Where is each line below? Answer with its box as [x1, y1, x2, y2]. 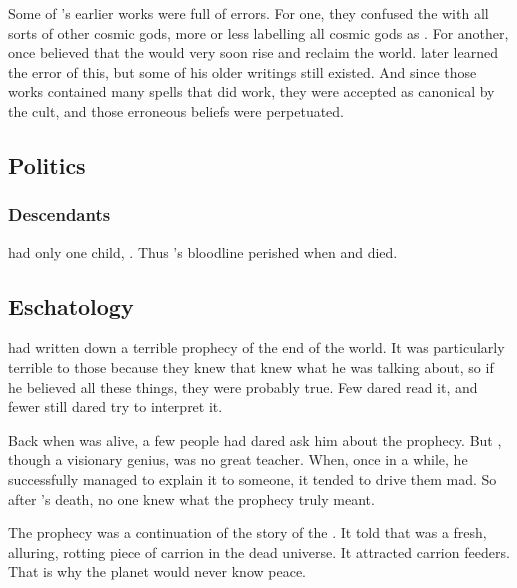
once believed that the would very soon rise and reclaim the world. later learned [8, 42, 498, 63]
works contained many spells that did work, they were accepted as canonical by [8, 81, 495, 102]
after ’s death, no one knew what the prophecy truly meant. [8, 488, 375, 509]
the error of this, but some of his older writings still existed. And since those [8, 61, 477, 82]
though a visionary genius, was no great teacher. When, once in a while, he [8, 449, 468, 470]
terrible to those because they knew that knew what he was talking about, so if [8, 356, 494, 377]
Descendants [8, 202, 111, 227]
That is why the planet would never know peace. [8, 561, 306, 582]
